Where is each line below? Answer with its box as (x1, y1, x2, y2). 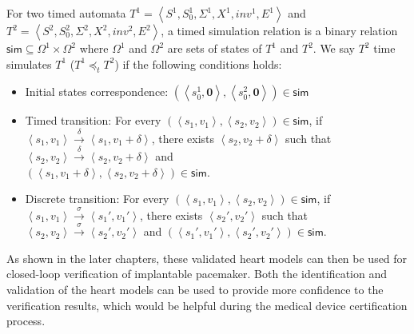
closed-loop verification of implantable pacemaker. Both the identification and (6, 265, 387, 282)
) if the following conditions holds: (114, 55, 282, 72)
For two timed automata (6, 5, 126, 21)
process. (6, 312, 46, 329)
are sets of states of (167, 40, 262, 56)
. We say (312, 40, 356, 56)
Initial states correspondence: (25, 83, 169, 100)
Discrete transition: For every (25, 190, 169, 207)
